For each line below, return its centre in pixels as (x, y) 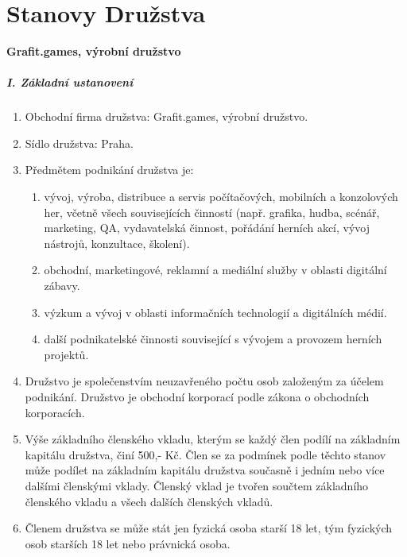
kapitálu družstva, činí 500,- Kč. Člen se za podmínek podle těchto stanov (205, 454)
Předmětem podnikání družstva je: (109, 170)
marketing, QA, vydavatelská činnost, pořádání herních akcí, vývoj (207, 228)
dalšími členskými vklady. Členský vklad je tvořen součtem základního (197, 485)
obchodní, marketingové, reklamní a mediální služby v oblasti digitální (215, 270)
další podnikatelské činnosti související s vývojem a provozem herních (213, 339)
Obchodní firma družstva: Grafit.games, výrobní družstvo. (167, 116)
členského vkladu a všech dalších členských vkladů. (149, 501)
